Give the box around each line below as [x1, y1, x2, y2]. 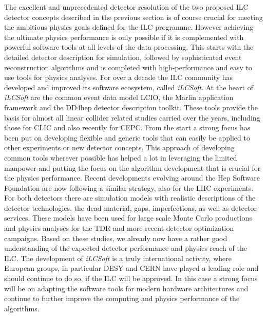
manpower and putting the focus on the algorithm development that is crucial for [4, 162, 261, 173]
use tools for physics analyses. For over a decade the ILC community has [4, 72, 233, 83]
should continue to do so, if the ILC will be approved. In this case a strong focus [4, 273, 258, 284]
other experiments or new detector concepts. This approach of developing [4, 142, 235, 153]
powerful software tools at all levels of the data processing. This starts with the [4, 42, 254, 52]
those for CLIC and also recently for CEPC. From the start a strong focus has [4, 122, 251, 133]
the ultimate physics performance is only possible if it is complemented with [4, 31, 244, 42]
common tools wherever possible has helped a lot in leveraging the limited [4, 152, 237, 163]
